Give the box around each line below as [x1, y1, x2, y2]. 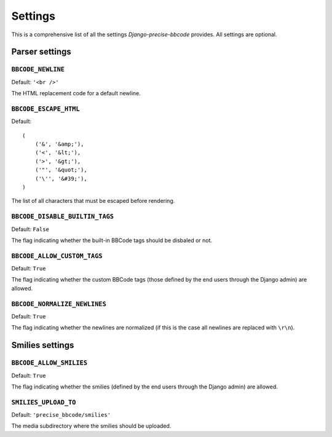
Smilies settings [11, 340, 74, 350]
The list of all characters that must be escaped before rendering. [11, 197, 175, 205]
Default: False [11, 225, 49, 233]
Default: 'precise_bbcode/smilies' [11, 411, 111, 419]
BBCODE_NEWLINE [11, 65, 65, 74]
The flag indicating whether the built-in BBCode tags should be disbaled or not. [11, 237, 212, 244]
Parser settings [11, 47, 72, 57]
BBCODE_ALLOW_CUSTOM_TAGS [11, 252, 103, 260]
